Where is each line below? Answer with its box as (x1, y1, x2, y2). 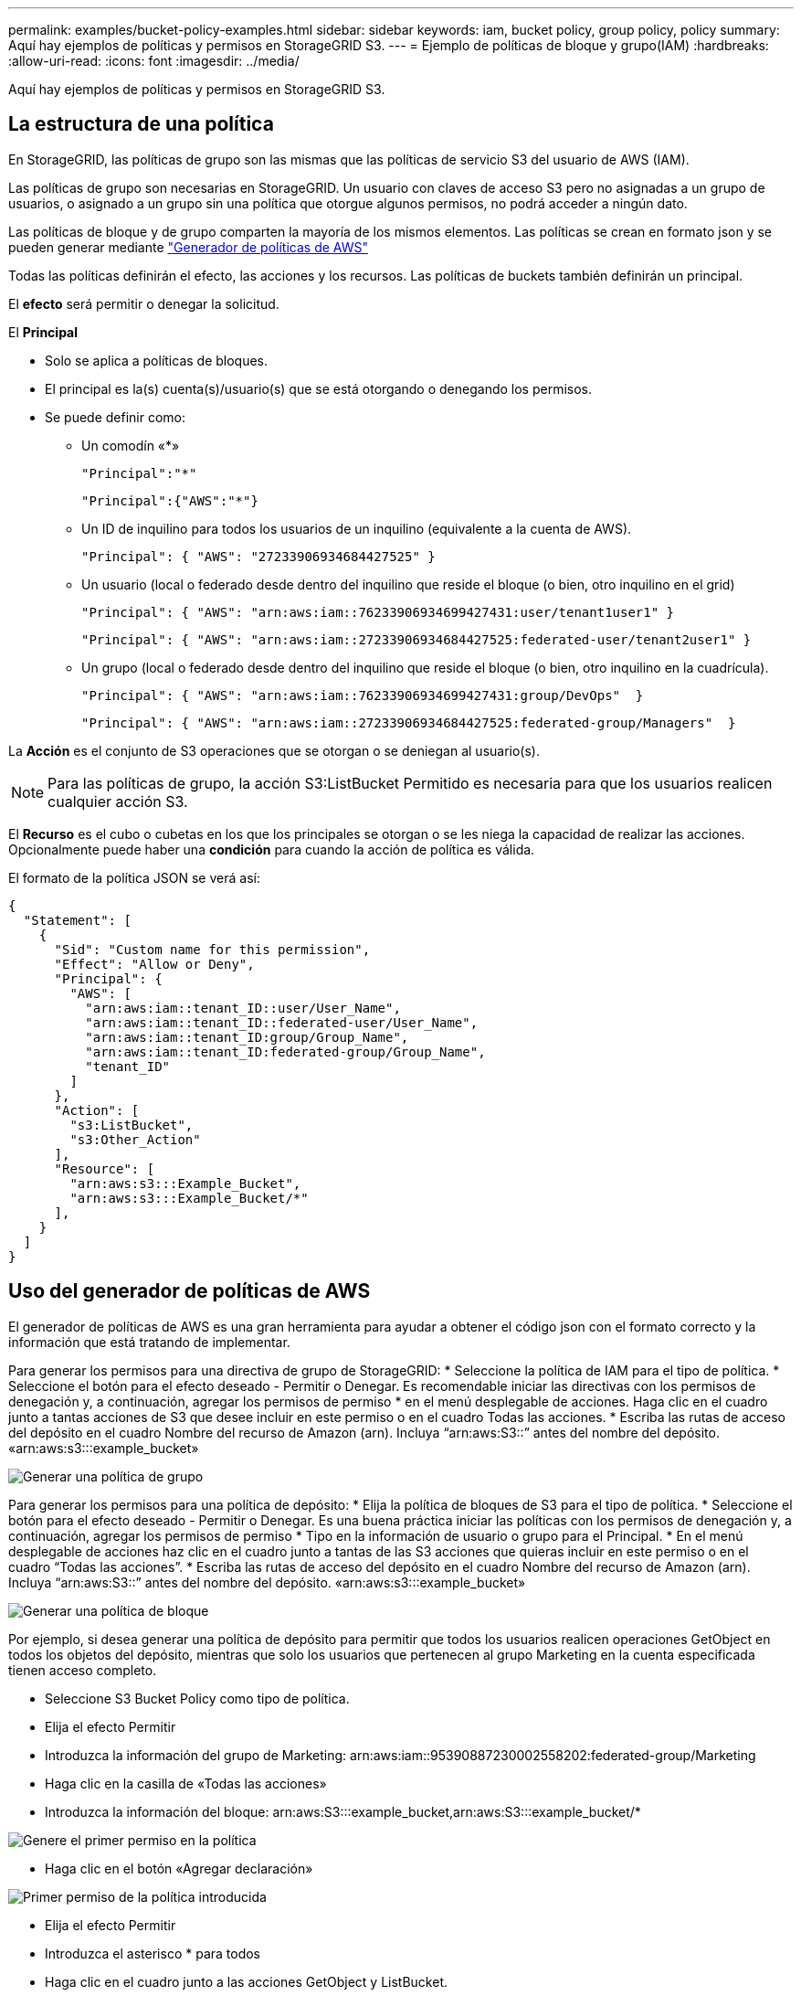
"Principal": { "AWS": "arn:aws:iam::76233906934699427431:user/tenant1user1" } (81, 604, 675, 620)
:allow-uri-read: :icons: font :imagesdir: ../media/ (8, 53, 300, 69)
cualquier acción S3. (47, 791, 188, 811)
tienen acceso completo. (8, 1662, 157, 1678)
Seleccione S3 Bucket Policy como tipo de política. (45, 1690, 350, 1706)
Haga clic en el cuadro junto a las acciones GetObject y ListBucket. (45, 1973, 448, 1990)
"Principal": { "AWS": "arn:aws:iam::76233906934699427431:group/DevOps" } (81, 687, 644, 703)
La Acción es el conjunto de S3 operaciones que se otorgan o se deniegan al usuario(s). (8, 742, 540, 759)
